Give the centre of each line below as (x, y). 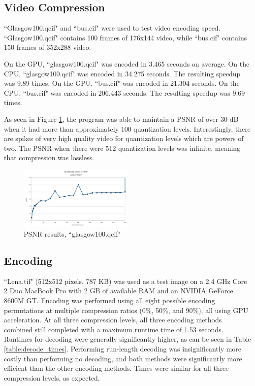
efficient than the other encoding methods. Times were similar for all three (116, 368)
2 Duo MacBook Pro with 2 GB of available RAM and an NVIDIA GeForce (119, 291)
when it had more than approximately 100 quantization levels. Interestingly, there (127, 128)
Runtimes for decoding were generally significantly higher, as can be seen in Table (127, 339)
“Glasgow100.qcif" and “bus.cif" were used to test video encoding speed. (112, 28)
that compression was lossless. (49, 158)
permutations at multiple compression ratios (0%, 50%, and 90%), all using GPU (126, 310)
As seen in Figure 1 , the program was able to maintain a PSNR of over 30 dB (121, 119)
